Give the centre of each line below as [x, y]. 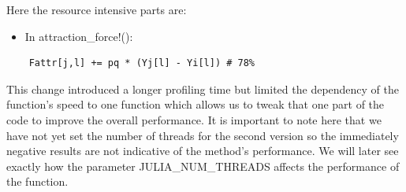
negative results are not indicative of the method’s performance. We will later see [203, 151]
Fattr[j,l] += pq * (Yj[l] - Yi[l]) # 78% [142, 63]
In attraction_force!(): [79, 36]
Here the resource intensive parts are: [97, 9]
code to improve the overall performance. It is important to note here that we [194, 119]
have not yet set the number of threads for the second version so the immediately [203, 135]
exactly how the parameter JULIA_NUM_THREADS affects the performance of [203, 166]
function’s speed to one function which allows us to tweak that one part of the [196, 104]
